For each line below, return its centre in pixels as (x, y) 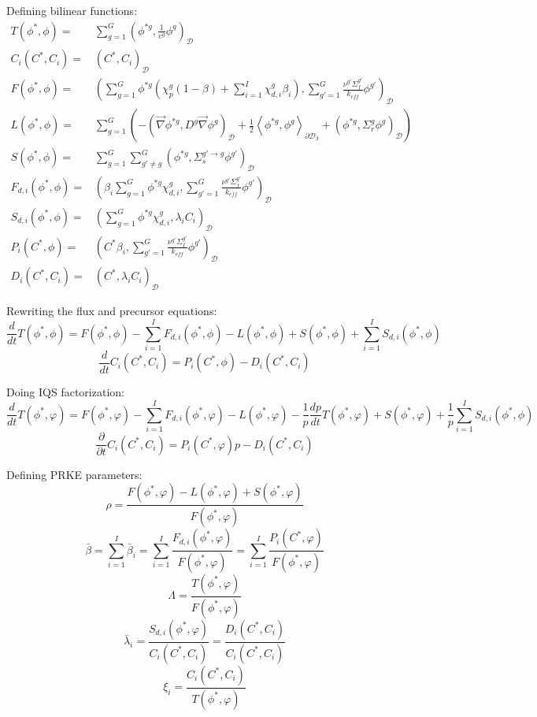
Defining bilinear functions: (72, 10)
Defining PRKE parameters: (74, 474)
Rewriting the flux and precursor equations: (112, 311)
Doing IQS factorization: (65, 392)
